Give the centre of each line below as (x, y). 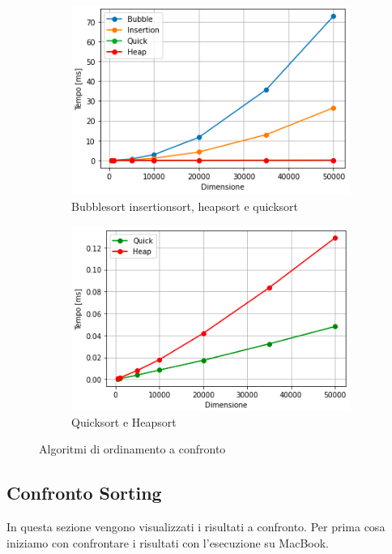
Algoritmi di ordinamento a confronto (132, 449)
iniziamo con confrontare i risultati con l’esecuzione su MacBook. (168, 542)
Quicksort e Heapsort (124, 421)
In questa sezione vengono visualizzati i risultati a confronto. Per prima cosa (196, 527)
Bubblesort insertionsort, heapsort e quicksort (185, 206)
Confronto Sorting (84, 493)
